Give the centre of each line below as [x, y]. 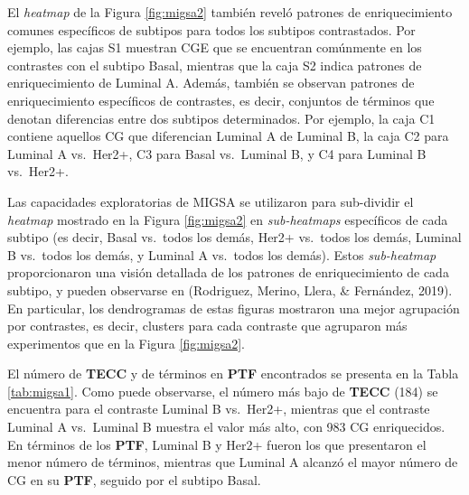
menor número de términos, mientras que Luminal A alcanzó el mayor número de [233, 462]
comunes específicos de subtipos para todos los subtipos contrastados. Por [211, 29]
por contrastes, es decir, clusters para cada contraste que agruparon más [207, 326]
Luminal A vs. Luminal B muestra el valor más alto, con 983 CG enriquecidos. [226, 427]
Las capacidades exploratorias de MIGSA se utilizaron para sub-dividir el [211, 201]
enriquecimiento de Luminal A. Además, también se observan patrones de [211, 83]
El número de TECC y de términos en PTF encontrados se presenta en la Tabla [233, 374]
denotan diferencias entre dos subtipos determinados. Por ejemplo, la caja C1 [221, 118]
